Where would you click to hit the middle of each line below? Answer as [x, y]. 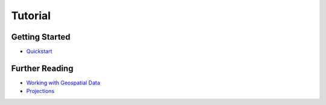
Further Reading [42, 68]
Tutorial [31, 16]
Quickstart [39, 52]
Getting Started [41, 37]
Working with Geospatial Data [63, 82]
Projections [40, 91]
